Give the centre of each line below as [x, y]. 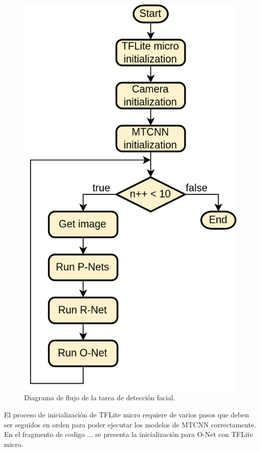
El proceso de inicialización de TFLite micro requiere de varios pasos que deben [126, 414]
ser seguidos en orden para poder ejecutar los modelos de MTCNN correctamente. [130, 424]
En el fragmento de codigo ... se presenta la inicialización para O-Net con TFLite [129, 434]
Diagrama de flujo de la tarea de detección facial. [100, 398]
